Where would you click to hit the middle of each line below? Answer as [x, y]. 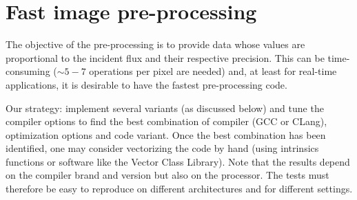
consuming [28, 71]
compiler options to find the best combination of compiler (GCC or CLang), [166, 121]
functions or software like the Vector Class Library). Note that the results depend [178, 161]
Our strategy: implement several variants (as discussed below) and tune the [165, 108]
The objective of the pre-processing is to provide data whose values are [155, 44]
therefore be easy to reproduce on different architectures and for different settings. [179, 189]
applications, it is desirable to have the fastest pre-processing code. [146, 84]
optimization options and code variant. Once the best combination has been [166, 134]
